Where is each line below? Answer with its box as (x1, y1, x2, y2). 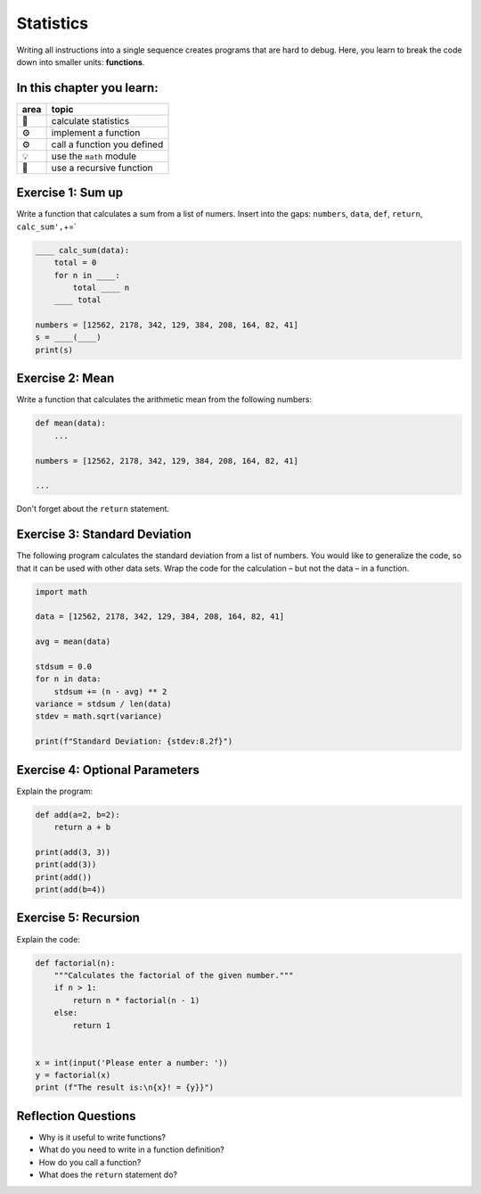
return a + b (53, 822, 111, 833)
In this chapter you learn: (16, 80, 159, 95)
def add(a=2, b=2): (35, 810, 120, 819)
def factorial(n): (35, 958, 116, 968)
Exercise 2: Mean (16, 371, 115, 386)
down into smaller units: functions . (16, 56, 145, 67)
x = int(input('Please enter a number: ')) (35, 1058, 229, 1067)
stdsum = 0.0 (35, 661, 93, 671)
